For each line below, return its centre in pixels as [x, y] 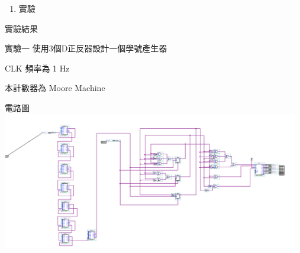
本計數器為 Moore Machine [55, 88]
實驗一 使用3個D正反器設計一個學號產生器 [86, 48]
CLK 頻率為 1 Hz [37, 68]
